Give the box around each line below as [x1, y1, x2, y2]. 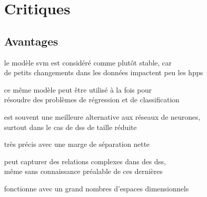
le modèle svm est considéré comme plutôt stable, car [4, 57, 172, 68]
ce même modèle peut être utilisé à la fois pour [4, 84, 152, 95]
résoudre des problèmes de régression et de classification [4, 94, 180, 105]
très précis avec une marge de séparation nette [4, 139, 150, 149]
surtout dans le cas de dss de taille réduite [4, 121, 137, 132]
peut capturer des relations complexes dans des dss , [4, 156, 166, 166]
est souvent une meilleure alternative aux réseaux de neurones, [4, 111, 200, 122]
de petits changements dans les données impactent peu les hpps [4, 67, 203, 78]
